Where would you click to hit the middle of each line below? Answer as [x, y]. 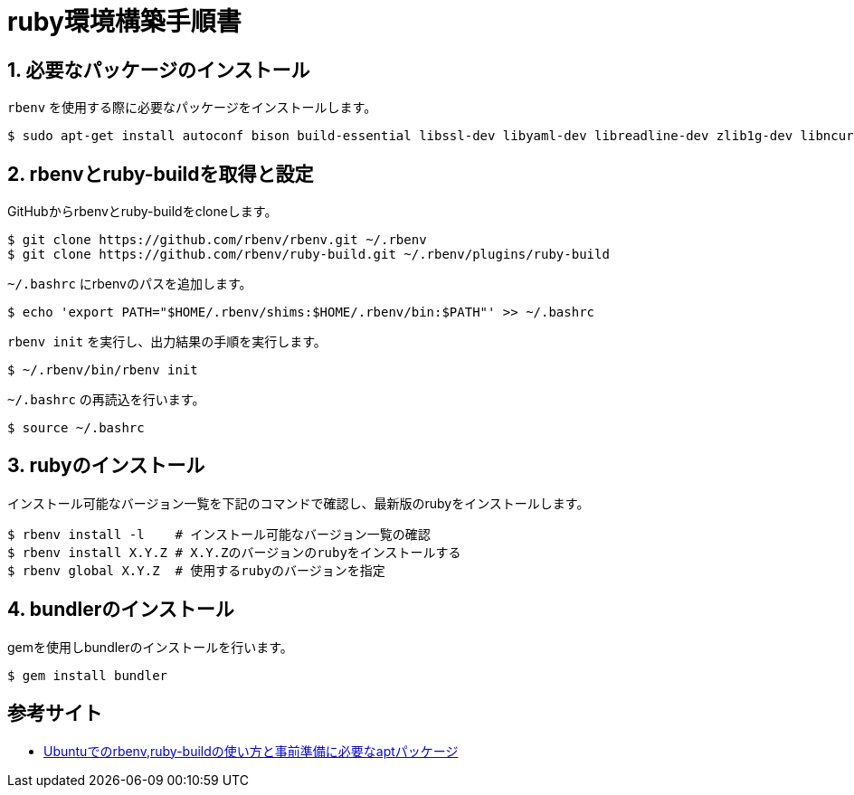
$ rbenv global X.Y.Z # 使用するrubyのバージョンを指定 [196, 570]
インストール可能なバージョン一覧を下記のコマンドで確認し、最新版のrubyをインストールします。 [299, 503]
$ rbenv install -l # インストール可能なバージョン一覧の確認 [219, 534]
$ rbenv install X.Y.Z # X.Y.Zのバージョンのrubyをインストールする [234, 552]
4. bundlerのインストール [121, 610]
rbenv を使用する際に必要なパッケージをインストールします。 [192, 108]
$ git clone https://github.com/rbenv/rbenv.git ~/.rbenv [217, 240]
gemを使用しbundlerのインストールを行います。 [150, 647]
